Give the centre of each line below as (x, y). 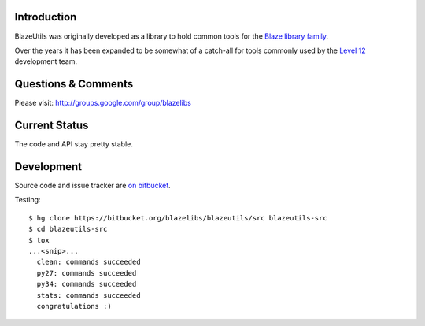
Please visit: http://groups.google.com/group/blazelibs (103, 103)
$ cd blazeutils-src (68, 229)
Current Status (52, 126)
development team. (46, 61)
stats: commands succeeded (89, 295)
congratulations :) (74, 306)
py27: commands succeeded (87, 273)
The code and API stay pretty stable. (74, 144)
